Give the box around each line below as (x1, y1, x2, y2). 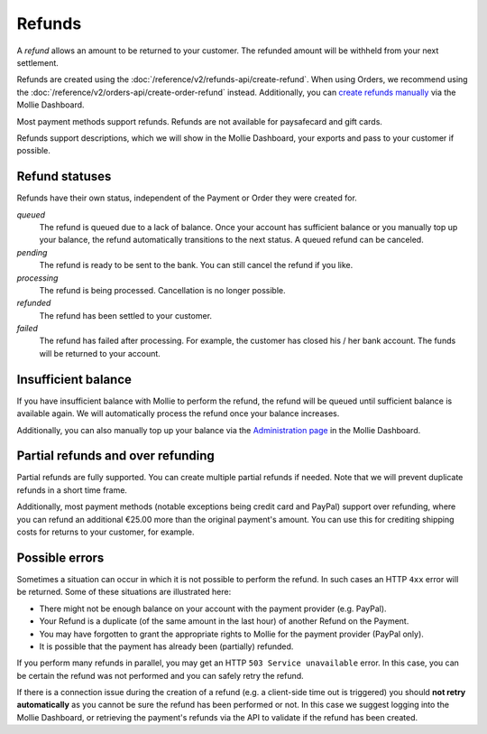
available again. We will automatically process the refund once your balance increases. (16, 408, 340, 419)
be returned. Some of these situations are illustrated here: (16, 587, 232, 598)
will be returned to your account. (39, 348, 161, 358)
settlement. (16, 57, 59, 68)
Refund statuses (16, 169, 112, 184)
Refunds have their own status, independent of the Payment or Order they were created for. (16, 192, 358, 203)
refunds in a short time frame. (16, 484, 128, 496)
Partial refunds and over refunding (16, 448, 216, 464)
